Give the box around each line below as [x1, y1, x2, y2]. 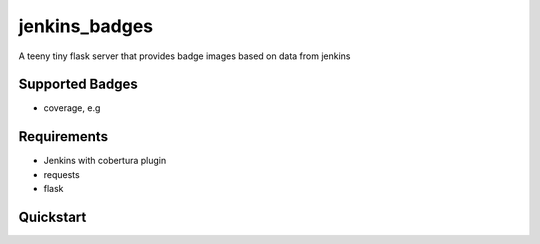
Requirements [18, 128, 109, 145]
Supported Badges [18, 76, 139, 93]
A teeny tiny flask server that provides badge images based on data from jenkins [18, 50, 351, 62]
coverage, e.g [43, 102, 101, 114]
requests [43, 168, 80, 180]
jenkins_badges [18, 15, 154, 37]
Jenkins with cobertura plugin [43, 155, 167, 167]
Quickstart [18, 208, 87, 225]
